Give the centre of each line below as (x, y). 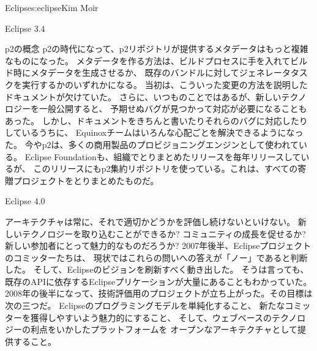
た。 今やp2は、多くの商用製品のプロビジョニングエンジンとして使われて (152, 144)
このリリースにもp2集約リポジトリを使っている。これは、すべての (166, 168)
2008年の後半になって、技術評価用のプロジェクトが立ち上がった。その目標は (159, 293)
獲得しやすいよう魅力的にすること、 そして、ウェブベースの (151, 317)
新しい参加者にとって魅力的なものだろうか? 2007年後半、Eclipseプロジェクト (158, 246)
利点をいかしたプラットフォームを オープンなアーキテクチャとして (164, 329)
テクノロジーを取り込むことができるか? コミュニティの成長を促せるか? (164, 233)
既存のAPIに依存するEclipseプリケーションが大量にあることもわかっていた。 (158, 281)
